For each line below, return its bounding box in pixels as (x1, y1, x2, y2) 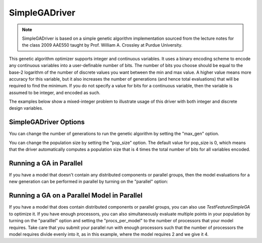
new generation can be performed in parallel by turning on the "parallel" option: (9, 178, 168, 184)
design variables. (9, 105, 44, 111)
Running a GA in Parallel (9, 159, 83, 167)
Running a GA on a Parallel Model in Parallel (9, 192, 143, 200)
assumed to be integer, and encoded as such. (9, 90, 100, 96)
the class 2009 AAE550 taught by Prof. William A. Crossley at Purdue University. (22, 42, 183, 48)
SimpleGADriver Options (9, 118, 85, 126)
